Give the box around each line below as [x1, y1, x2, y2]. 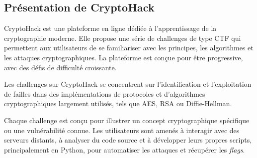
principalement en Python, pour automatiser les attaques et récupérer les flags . [4, 144, 245, 155]
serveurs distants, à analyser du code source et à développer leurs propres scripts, [4, 135, 252, 145]
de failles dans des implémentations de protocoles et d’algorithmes [4, 88, 205, 99]
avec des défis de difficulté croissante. [4, 62, 117, 72]
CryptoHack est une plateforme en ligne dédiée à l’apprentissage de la [4, 23, 217, 33]
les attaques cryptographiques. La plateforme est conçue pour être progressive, [4, 52, 243, 62]
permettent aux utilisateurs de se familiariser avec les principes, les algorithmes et [4, 42, 254, 53]
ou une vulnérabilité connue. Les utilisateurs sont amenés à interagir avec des [4, 125, 240, 135]
